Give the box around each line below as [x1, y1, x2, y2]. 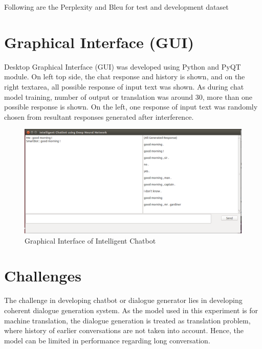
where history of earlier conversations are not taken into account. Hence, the [4, 325, 244, 336]
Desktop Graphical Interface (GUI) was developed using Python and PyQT [4, 61, 241, 72]
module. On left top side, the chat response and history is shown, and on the [4, 71, 245, 82]
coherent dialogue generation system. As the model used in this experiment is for [4, 304, 258, 315]
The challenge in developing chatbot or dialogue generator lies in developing [4, 295, 243, 306]
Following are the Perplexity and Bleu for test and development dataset [4, 2, 229, 12]
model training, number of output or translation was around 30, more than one [4, 91, 253, 102]
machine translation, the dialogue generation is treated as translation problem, [4, 315, 251, 325]
